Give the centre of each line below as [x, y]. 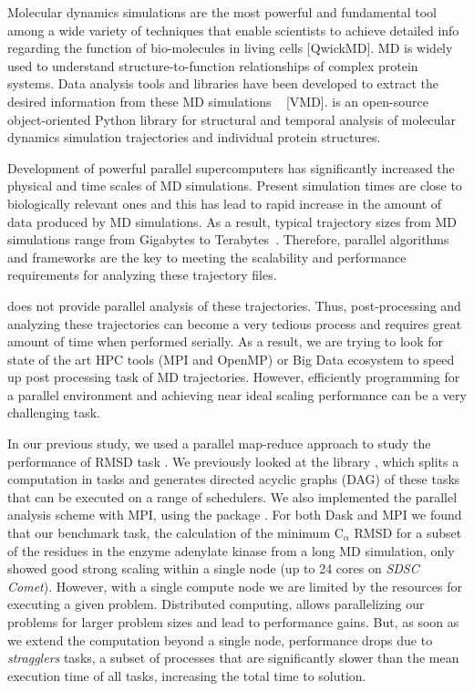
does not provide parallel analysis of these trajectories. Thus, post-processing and [234, 305]
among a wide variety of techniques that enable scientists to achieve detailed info [233, 30]
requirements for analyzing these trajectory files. [142, 275]
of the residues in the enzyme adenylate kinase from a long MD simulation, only [231, 550]
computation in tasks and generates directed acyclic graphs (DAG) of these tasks [234, 479]
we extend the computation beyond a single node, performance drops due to [220, 639]
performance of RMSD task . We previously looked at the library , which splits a [233, 461]
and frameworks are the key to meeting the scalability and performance [207, 257]
